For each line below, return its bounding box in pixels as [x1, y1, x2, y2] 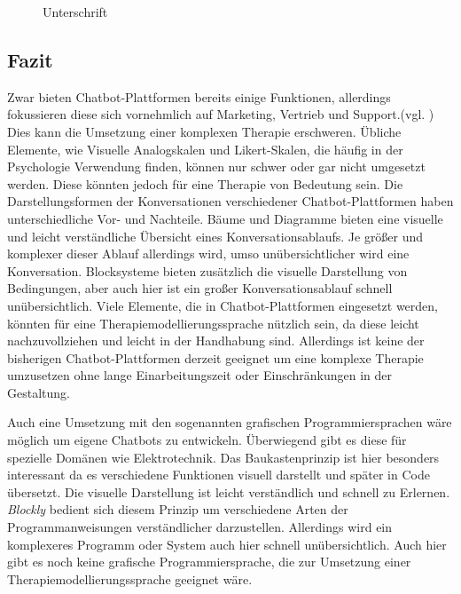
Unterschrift [43, 3, 108, 20]
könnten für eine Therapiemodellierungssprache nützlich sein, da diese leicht [7, 313, 419, 332]
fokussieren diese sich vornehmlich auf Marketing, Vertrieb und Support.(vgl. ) [7, 105, 434, 123]
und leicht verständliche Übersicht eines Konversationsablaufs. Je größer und [7, 226, 424, 245]
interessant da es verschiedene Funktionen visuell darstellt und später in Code [7, 465, 430, 484]
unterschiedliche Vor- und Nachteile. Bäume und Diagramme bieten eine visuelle [7, 209, 443, 227]
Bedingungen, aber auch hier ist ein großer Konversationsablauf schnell [7, 279, 393, 297]
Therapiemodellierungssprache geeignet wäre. [7, 569, 253, 588]
